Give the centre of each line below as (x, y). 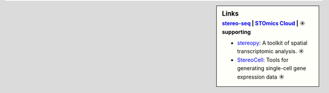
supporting (236, 32)
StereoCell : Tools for (263, 60)
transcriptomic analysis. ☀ (271, 51)
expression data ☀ (261, 77)
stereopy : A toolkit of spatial (272, 43)
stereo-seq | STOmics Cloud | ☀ (264, 24)
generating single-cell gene (272, 68)
